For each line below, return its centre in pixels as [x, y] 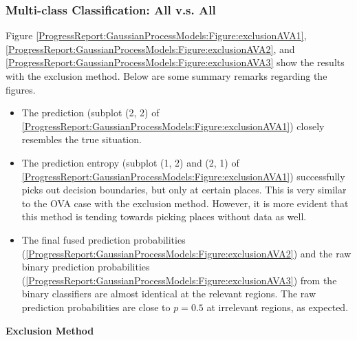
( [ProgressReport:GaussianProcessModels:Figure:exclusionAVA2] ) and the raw [186, 253]
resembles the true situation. [82, 139]
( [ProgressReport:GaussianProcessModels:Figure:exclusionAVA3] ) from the [179, 280]
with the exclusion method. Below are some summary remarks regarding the [166, 76]
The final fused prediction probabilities [104, 239]
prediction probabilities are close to [96, 307]
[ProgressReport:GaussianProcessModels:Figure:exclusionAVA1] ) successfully [183, 176]
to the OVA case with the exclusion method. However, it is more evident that [185, 203]
